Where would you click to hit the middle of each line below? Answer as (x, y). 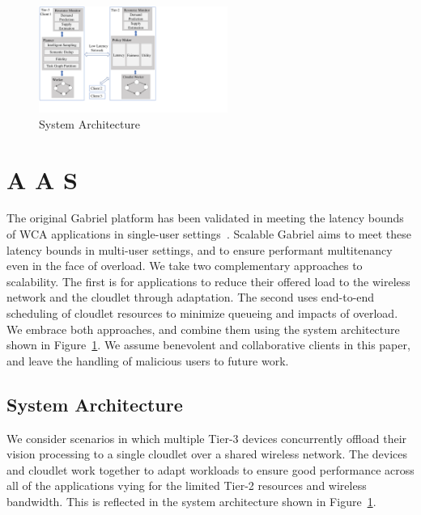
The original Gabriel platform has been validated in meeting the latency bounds (205, 218)
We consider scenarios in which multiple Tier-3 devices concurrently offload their (207, 438)
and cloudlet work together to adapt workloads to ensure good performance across (210, 469)
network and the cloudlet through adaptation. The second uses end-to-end (191, 297)
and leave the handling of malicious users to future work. (148, 360)
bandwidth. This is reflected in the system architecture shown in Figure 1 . (191, 501)
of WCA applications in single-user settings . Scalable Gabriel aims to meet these (209, 234)
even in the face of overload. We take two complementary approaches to (185, 266)
